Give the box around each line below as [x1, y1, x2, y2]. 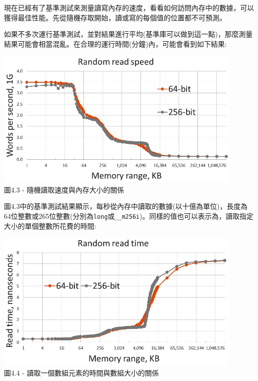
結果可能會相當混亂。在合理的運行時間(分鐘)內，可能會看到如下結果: [4, 38, 227, 49]
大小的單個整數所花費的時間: [4, 220, 96, 231]
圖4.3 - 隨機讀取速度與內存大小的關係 [4, 184, 124, 194]
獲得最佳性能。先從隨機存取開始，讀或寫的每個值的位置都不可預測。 [4, 12, 226, 22]
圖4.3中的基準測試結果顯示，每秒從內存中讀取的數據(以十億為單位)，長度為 [4, 201, 248, 211]
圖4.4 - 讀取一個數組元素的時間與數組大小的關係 [4, 367, 159, 378]
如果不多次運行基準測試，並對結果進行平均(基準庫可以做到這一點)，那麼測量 [4, 29, 253, 39]
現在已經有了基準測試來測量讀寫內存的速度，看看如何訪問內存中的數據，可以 [4, 2, 254, 12]
